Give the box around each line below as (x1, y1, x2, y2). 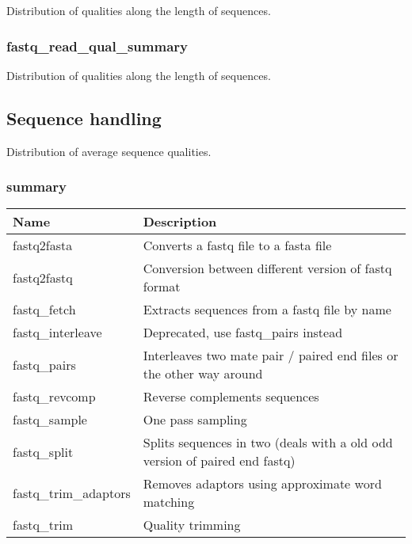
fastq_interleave (13, 323, 102, 342)
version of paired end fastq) (143, 451, 296, 470)
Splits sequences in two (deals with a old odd (143, 433, 393, 452)
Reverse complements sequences (143, 387, 319, 406)
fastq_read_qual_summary (6, 36, 188, 55)
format (143, 277, 181, 296)
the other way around (143, 364, 263, 383)
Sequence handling (6, 105, 162, 130)
